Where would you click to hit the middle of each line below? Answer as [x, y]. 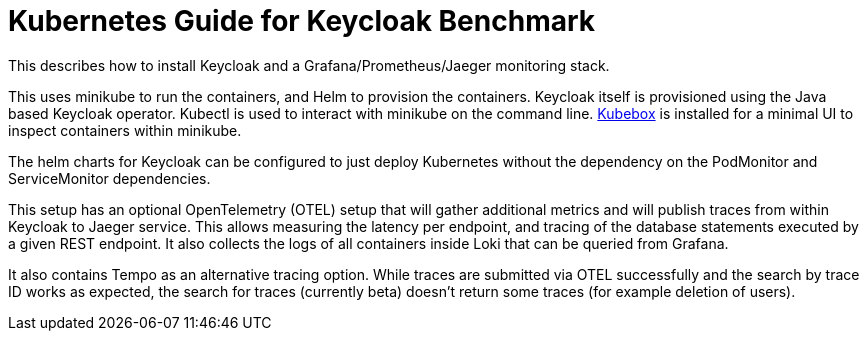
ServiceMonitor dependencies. [109, 178]
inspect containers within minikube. [125, 130]
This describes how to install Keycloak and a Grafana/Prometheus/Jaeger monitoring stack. [309, 65]
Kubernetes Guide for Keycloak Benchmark [302, 21]
